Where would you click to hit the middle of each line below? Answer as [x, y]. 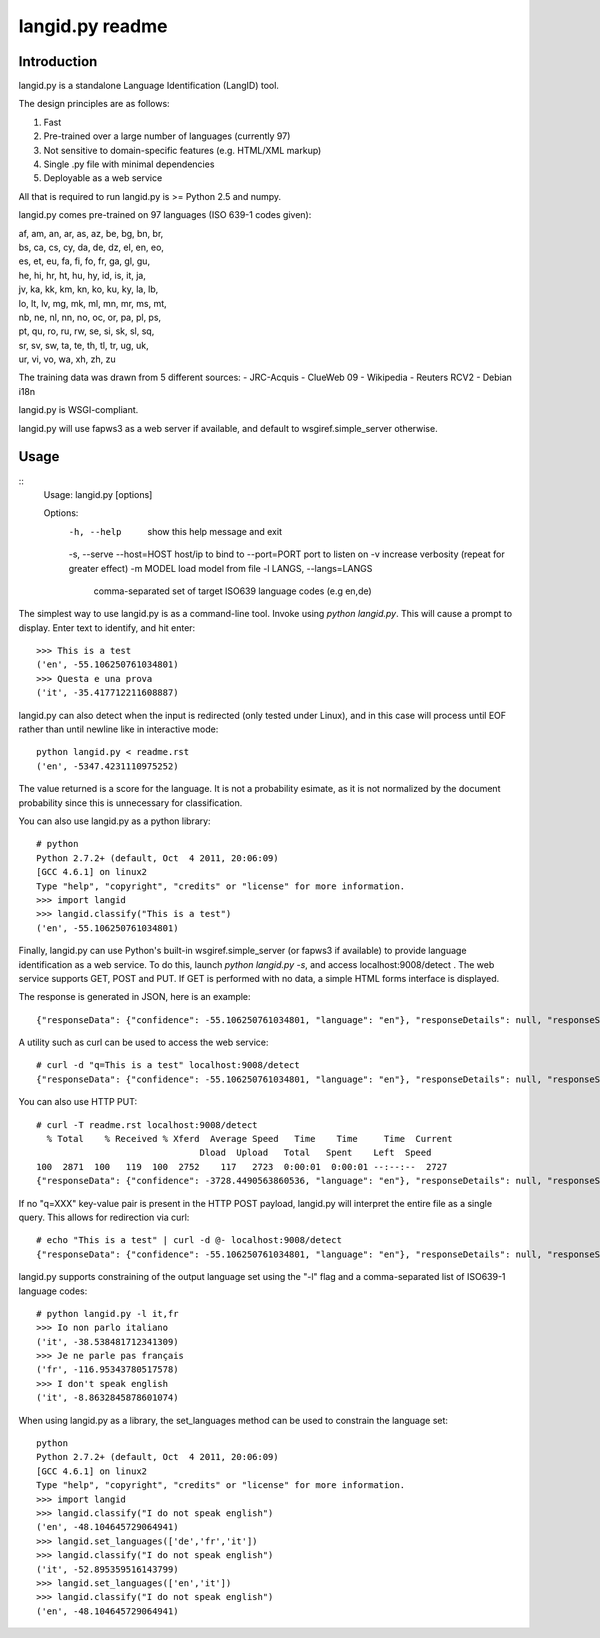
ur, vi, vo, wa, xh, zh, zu [67, 359]
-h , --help [95, 531]
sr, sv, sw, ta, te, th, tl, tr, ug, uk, [83, 345]
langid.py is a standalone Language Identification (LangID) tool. [149, 86]
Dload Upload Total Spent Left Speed [315, 1153]
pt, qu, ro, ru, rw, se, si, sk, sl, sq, [86, 331]
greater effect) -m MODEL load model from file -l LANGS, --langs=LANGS [220, 568]
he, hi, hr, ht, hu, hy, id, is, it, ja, [82, 275]
